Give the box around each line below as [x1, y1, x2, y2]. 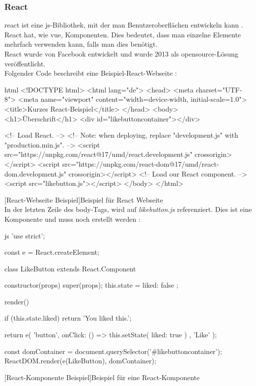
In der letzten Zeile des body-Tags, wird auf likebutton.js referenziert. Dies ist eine [4, 204, 252, 214]
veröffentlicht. [4, 58, 46, 68]
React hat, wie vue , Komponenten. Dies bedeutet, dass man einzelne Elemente [4, 29, 241, 39]
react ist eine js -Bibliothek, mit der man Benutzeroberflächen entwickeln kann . [4, 20, 243, 30]
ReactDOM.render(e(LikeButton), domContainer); [4, 356, 156, 366]
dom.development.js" [4, 168, 66, 178]
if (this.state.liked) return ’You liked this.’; [4, 313, 132, 323]
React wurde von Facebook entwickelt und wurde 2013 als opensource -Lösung [4, 49, 238, 59]
